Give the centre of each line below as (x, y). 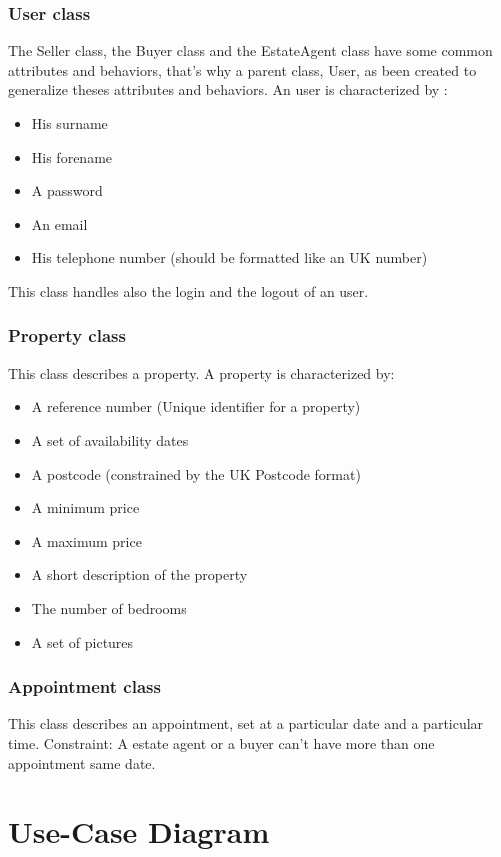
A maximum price (86, 540)
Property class (67, 335)
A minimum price (85, 507)
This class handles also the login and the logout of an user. (188, 290)
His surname (69, 123)
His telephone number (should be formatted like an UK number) (229, 257)
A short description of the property (139, 574)
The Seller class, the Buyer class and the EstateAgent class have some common (250, 50)
